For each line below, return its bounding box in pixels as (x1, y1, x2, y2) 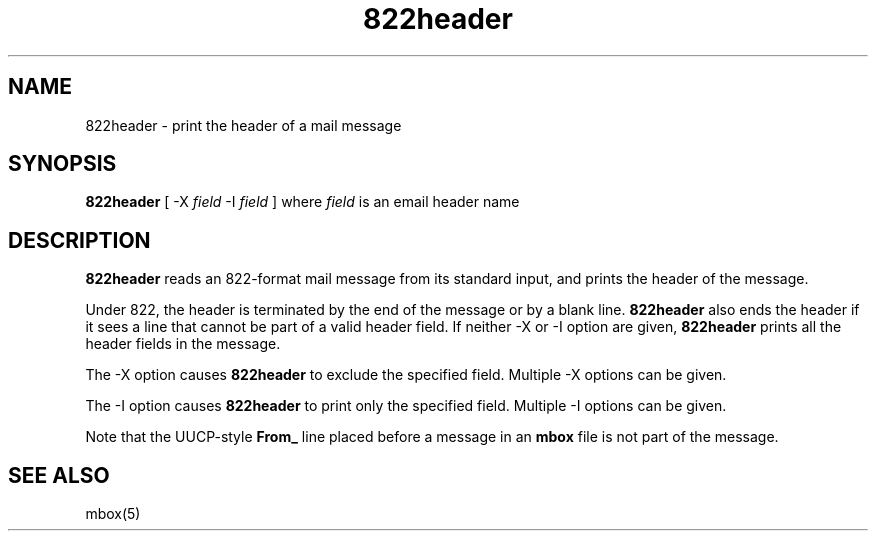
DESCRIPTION (8, 227, 151, 253)
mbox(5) (85, 505, 141, 523)
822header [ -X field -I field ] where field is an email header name (85, 193, 520, 211)
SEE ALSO (8, 462, 110, 488)
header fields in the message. (85, 335, 281, 353)
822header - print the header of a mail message (85, 116, 402, 134)
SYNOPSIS (8, 151, 117, 177)
